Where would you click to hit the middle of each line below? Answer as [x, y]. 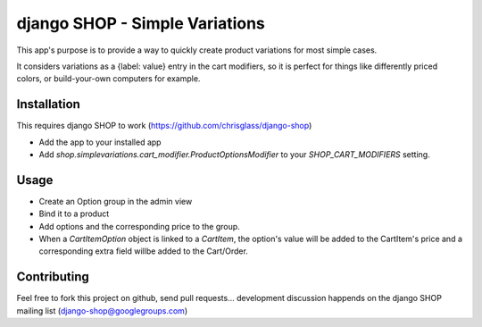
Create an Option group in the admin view [116, 201]
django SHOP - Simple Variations [141, 23]
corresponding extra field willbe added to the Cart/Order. [144, 251]
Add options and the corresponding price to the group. [139, 226]
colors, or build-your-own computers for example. [108, 79]
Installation [48, 104]
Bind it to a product [74, 214]
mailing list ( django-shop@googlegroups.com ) [102, 310]
